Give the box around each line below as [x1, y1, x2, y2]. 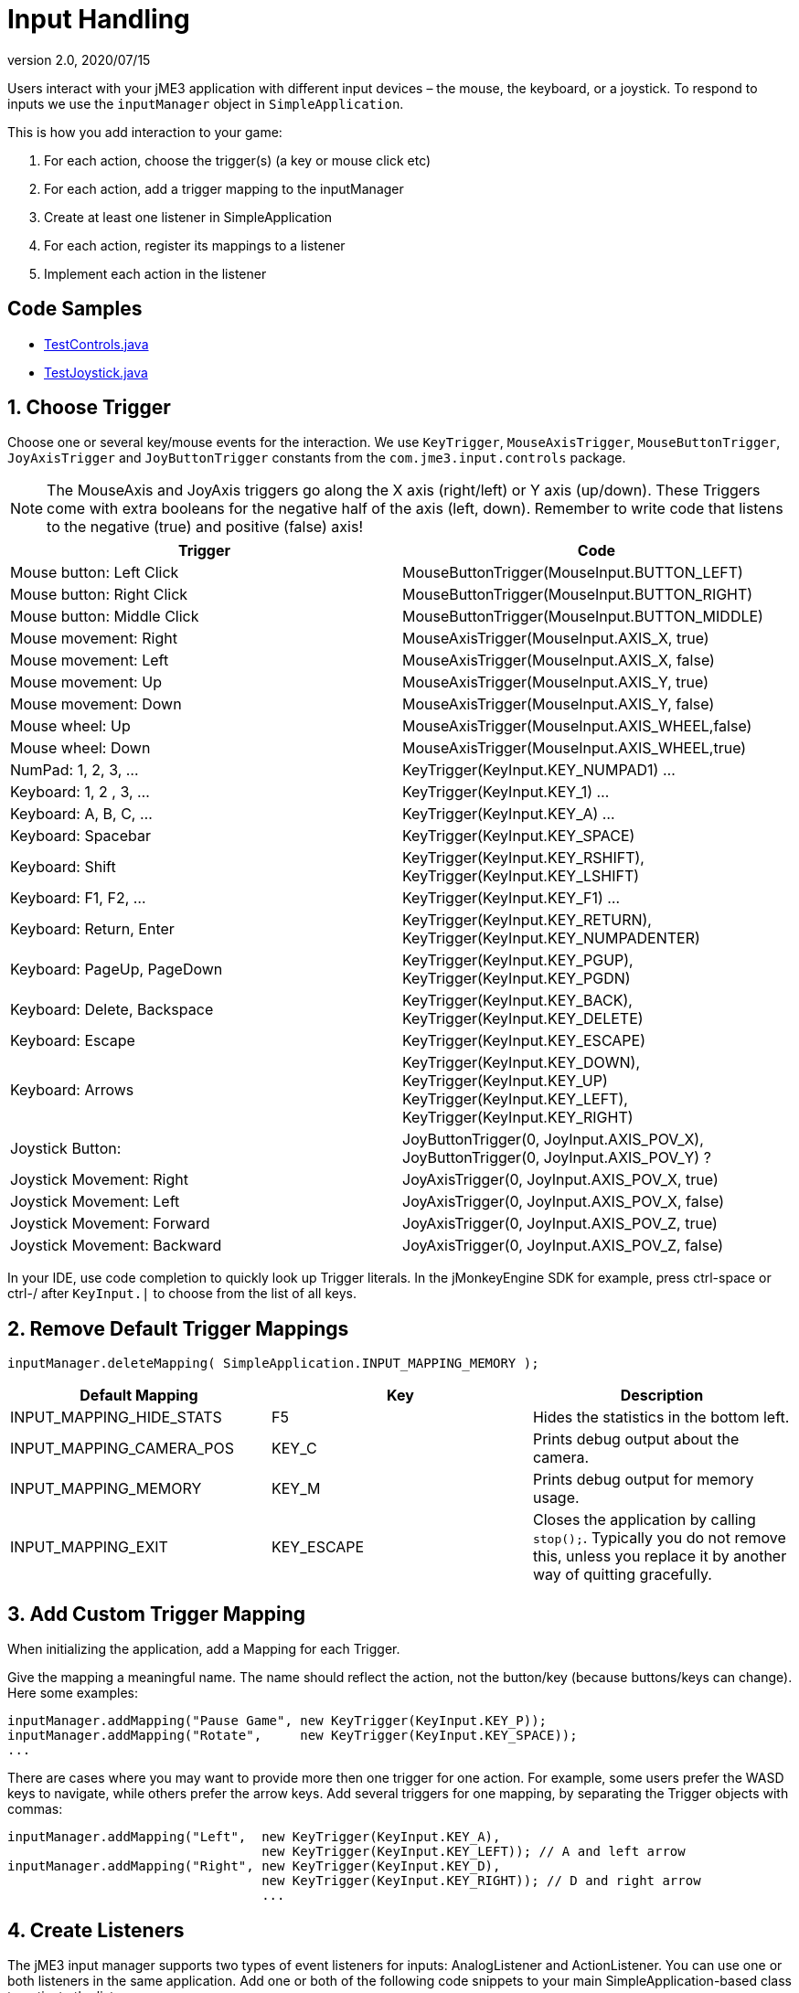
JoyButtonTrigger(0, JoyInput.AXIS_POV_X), [402, 1130, 704, 1149]
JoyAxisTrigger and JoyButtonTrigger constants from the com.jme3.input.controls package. [7, 450, 626, 466]
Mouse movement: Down [10, 695, 182, 714]
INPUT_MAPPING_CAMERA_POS [10, 1439, 234, 1458]
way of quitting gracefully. [532, 1565, 712, 1584]
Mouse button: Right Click [10, 585, 188, 604]
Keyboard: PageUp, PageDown [10, 960, 223, 979]
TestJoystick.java [44, 364, 148, 380]
